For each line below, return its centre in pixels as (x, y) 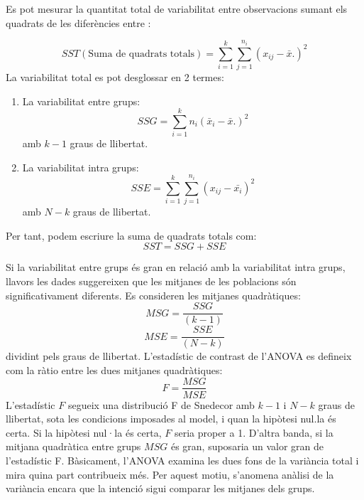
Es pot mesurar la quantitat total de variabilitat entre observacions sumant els (177, 9)
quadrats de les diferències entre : (78, 22)
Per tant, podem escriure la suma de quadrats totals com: (131, 235)
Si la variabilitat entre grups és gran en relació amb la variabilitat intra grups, (176, 267)
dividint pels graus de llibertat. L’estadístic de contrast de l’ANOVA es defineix (179, 356)
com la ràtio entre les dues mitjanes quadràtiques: (114, 369)
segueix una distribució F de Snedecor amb (161, 404)
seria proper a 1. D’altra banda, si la (254, 432)
